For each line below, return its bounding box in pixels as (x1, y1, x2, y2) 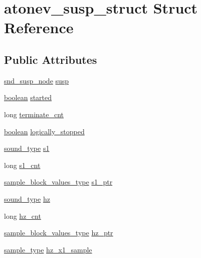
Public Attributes (4, 51, 97, 67)
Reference (4, 17, 74, 38)
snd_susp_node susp (4, 75, 69, 85)
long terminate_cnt (4, 109, 64, 119)
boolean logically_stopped (4, 126, 85, 136)
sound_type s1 (4, 143, 50, 153)
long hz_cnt (4, 210, 41, 221)
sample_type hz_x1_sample (4, 244, 92, 254)
